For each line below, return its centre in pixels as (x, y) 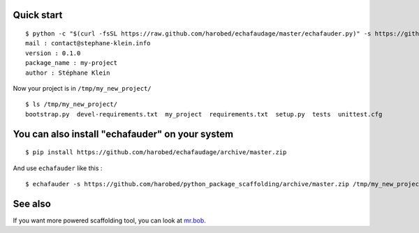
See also (32, 203)
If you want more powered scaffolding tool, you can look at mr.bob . (109, 220)
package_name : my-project (72, 63)
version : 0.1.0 (53, 53)
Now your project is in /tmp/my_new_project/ (82, 88)
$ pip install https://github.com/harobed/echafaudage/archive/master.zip (156, 152)
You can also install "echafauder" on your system (123, 134)
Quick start (38, 15)
